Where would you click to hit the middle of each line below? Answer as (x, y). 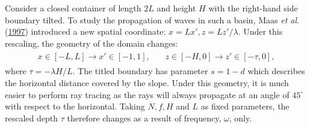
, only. (240, 118)
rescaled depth (32, 118)
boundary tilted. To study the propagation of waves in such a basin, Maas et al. (152, 19)
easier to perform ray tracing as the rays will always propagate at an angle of (147, 94)
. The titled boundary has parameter (140, 71)
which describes (276, 71)
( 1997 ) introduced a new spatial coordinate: (85, 31)
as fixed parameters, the (245, 106)
